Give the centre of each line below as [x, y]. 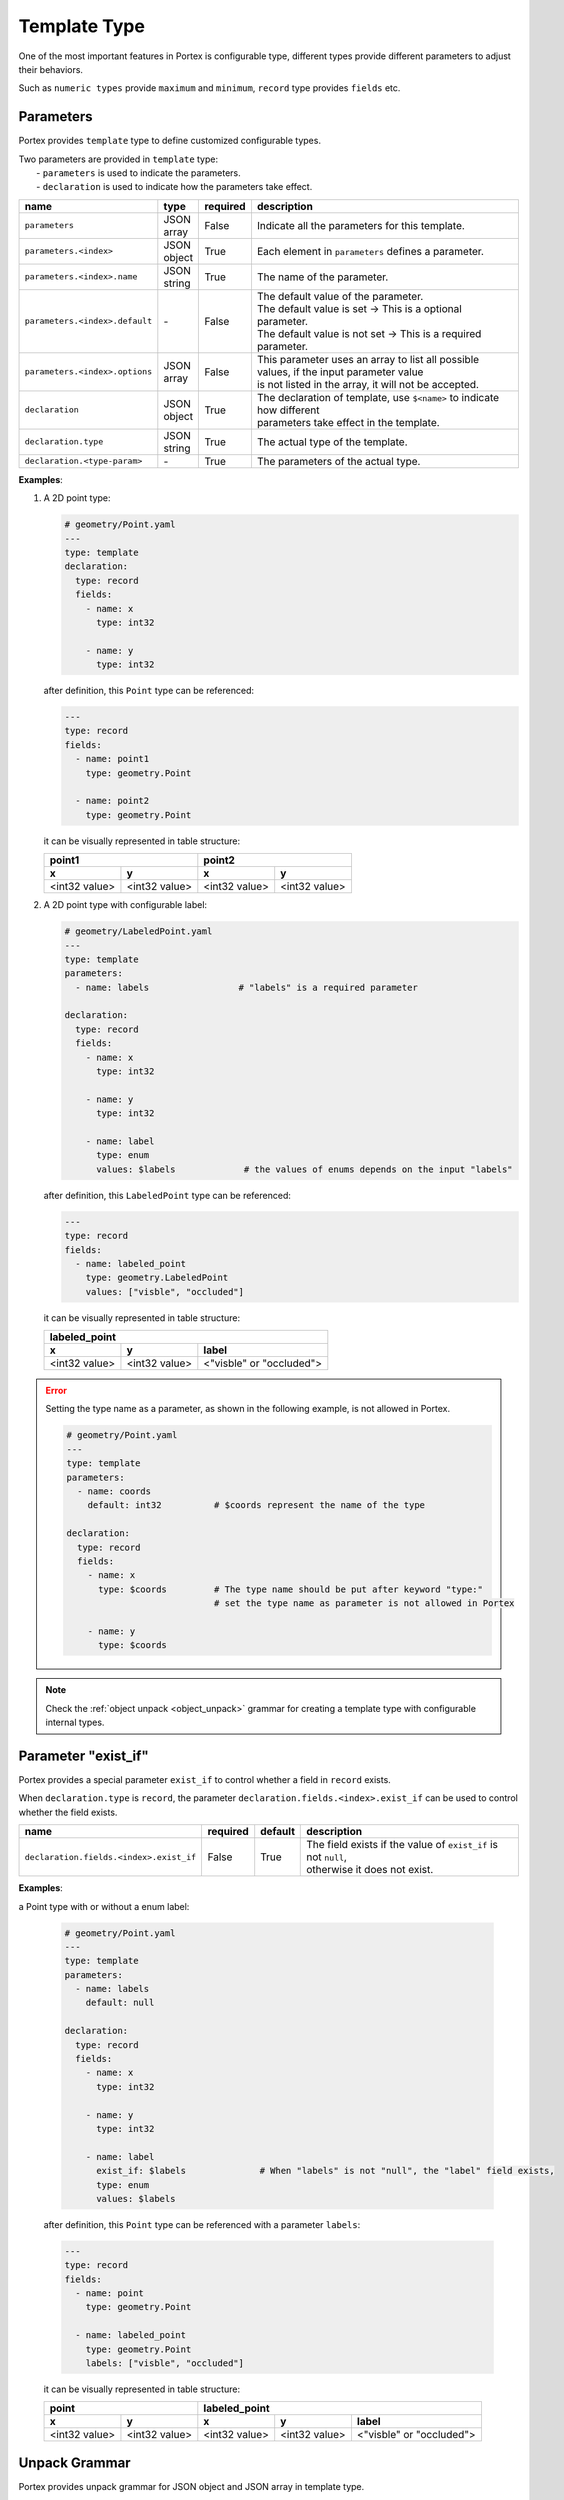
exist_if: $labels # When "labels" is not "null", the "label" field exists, [325, 2171]
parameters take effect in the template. [348, 422]
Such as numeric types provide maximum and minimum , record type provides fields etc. [209, 88]
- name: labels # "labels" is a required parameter [247, 987]
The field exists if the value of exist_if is [402, 1845]
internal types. [75, 1722]
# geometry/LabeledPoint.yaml [138, 931]
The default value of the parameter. [340, 296]
